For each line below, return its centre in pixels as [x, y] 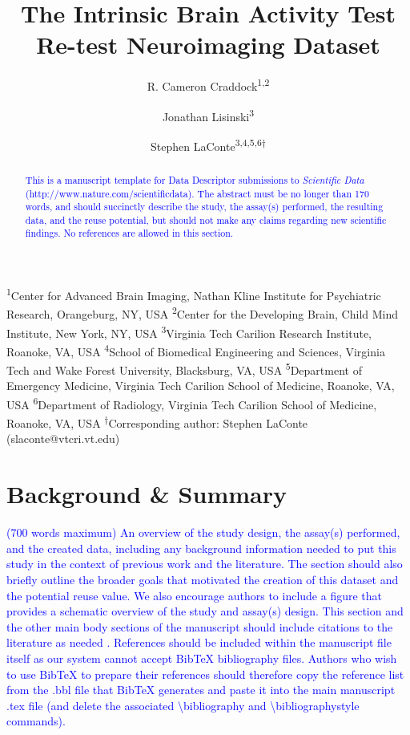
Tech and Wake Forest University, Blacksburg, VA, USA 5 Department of [184, 369]
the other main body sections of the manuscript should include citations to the [200, 626]
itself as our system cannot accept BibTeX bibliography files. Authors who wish [202, 658]
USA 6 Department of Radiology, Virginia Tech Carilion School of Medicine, [192, 403]
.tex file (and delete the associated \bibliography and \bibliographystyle [183, 705]
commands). [36, 721]
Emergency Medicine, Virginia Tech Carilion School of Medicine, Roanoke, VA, [201, 386]
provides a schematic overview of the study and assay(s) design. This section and [205, 611]
